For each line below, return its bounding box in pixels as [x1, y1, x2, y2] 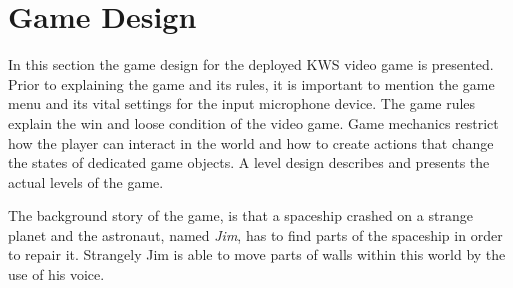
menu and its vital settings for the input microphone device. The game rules [8, 93, 476, 114]
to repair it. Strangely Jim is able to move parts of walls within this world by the [8, 244, 506, 265]
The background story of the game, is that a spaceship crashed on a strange [8, 205, 473, 226]
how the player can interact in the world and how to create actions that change [8, 132, 494, 153]
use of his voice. [8, 264, 105, 285]
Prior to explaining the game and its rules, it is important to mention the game [8, 73, 495, 94]
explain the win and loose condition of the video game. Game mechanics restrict [8, 112, 499, 133]
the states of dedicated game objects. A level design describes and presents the [8, 152, 490, 173]
